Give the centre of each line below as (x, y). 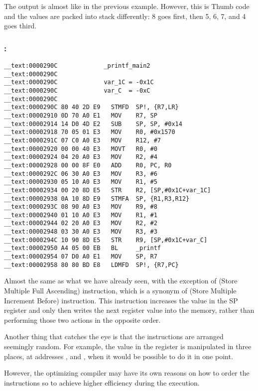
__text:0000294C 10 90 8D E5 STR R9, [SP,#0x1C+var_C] (106, 240)
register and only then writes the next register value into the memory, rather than (129, 310)
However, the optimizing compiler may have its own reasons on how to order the (127, 373)
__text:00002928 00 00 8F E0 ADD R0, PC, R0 (88, 165)
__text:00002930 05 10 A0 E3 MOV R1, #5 (81, 182)
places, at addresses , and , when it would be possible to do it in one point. (119, 356)
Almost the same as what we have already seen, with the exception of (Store (121, 281)
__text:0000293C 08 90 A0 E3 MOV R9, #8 (81, 207)
